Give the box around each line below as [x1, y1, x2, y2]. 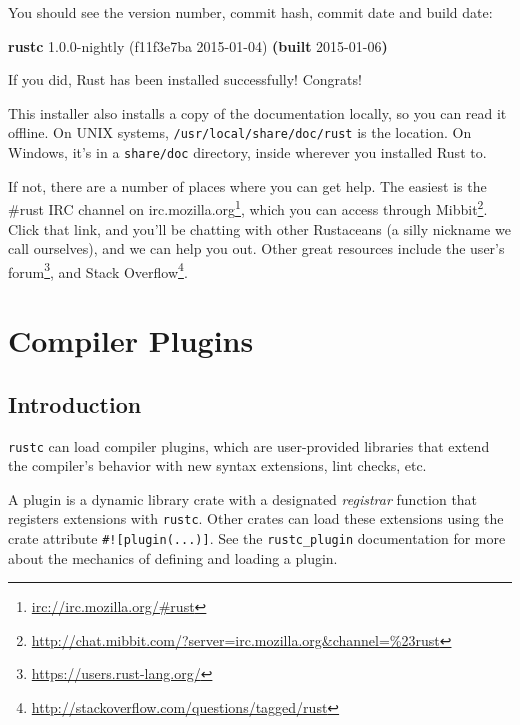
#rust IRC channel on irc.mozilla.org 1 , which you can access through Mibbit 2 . [8, 196, 488, 219]
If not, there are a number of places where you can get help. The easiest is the [8, 175, 487, 196]
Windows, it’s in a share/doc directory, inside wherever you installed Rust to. [8, 142, 487, 163]
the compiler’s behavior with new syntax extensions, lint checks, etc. [8, 455, 427, 476]
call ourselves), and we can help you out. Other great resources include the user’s [8, 238, 505, 259]
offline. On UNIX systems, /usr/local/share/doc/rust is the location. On [8, 122, 472, 143]
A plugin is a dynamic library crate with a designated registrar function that [8, 488, 478, 509]
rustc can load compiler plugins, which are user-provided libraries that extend [8, 435, 490, 456]
